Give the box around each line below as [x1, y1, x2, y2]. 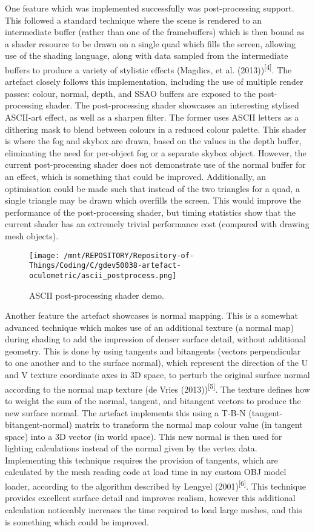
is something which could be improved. [5, 515, 149, 528]
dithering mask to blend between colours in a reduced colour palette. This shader [5, 122, 307, 135]
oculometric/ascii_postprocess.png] [29, 271, 177, 280]
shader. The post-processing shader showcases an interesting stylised [45, 99, 299, 111]
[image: [29, 251, 60, 260]
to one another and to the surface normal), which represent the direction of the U [5, 356, 308, 369]
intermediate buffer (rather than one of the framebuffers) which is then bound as [5, 25, 305, 38]
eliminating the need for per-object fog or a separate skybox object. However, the [5, 146, 307, 159]
